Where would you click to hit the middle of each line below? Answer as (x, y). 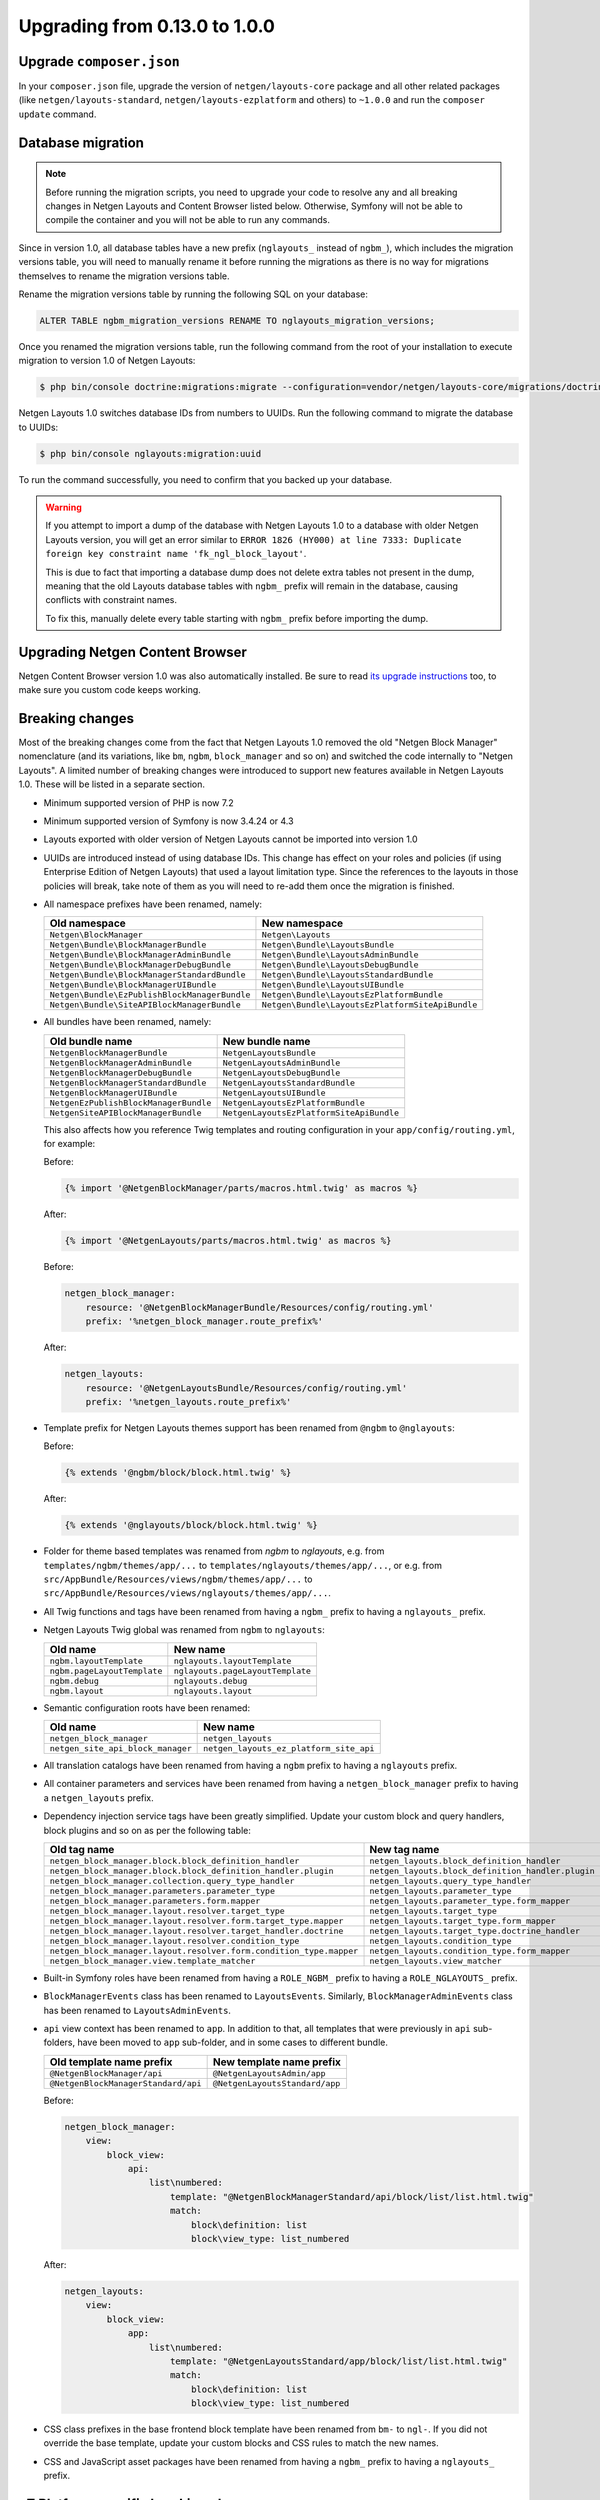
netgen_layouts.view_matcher (435, 1960)
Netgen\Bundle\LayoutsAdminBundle (340, 955)
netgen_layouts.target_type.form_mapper (462, 1920)
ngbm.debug (74, 1680)
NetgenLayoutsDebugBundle (281, 1072)
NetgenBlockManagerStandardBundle (128, 1082)
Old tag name (82, 1849)
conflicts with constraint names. (111, 600)
